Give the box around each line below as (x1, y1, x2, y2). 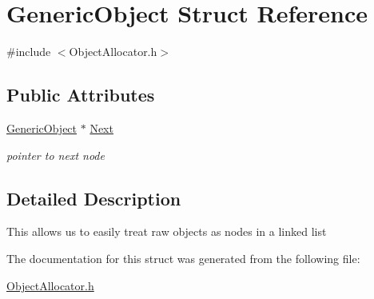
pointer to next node (6, 146, 105, 163)
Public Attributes (6, 82, 155, 107)
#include (6, 43, 51, 60)
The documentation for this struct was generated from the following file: (6, 249, 360, 266)
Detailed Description (6, 185, 181, 210)
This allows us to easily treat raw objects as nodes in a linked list (6, 223, 327, 240)
